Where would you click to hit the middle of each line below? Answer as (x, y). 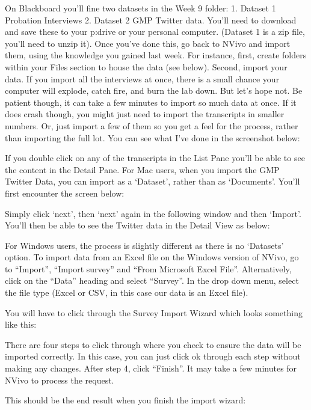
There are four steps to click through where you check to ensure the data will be (153, 344)
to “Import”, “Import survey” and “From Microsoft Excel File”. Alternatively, (148, 268)
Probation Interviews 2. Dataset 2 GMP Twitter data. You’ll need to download (151, 20)
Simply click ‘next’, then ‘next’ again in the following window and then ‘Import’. (153, 213)
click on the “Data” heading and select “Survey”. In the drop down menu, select (152, 280)
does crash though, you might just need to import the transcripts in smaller (145, 114)
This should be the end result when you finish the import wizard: (125, 400)
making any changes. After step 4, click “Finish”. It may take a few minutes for (151, 368)
